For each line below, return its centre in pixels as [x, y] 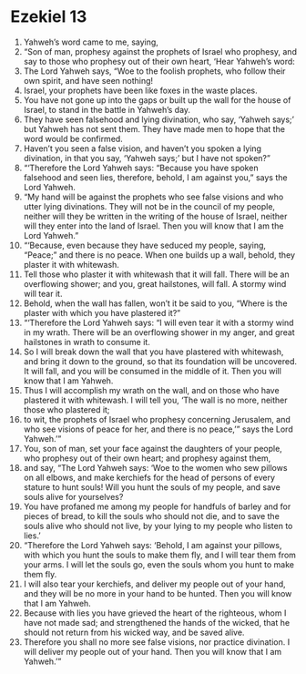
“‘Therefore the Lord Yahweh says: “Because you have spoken [141, 168]
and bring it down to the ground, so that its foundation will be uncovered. [160, 361]
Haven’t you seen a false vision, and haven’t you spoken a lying [143, 148]
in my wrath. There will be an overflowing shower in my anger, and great [159, 332]
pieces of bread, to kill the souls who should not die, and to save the [152, 516]
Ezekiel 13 [49, 17]
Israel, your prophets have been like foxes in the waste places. [140, 90]
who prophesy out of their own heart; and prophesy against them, [147, 458]
